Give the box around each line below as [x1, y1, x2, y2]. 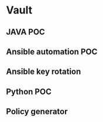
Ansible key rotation [6, 67, 81, 77]
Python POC [6, 86, 51, 97]
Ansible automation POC [6, 46, 98, 56]
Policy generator [6, 107, 68, 117]
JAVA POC [6, 27, 45, 37]
